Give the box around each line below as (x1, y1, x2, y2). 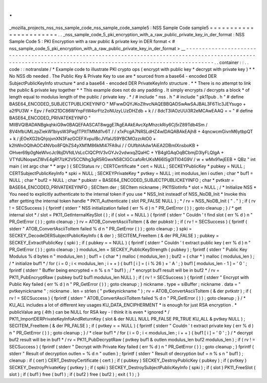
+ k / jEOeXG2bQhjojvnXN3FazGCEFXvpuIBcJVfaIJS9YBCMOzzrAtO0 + (9, 135, 156, 141)
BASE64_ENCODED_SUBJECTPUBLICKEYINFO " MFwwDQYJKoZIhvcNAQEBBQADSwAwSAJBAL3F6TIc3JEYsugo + (9, 101, 246, 107)
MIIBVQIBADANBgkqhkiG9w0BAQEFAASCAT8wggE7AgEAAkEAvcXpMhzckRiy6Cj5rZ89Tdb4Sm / (9, 122, 208, 128)
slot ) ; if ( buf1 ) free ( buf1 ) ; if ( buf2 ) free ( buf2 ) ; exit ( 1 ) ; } (9, 372, 140, 378)
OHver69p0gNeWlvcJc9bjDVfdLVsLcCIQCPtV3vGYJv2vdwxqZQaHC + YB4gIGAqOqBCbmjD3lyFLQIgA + (9, 149, 224, 156)
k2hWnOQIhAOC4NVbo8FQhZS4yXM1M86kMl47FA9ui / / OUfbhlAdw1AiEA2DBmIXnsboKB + (9, 143, 200, 149)
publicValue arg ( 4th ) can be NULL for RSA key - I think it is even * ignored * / (9, 309, 170, 315)
